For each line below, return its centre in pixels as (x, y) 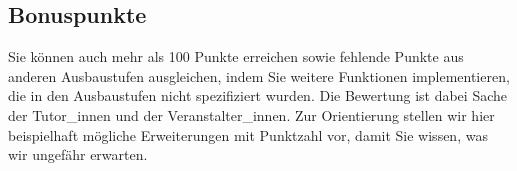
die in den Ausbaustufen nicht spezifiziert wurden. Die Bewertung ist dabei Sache (257, 95)
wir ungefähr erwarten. (78, 154)
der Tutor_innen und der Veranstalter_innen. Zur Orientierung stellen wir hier (251, 114)
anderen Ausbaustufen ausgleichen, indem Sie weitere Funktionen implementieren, (259, 75)
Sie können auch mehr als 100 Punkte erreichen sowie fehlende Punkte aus (236, 56)
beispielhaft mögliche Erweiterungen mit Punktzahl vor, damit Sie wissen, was (248, 134)
